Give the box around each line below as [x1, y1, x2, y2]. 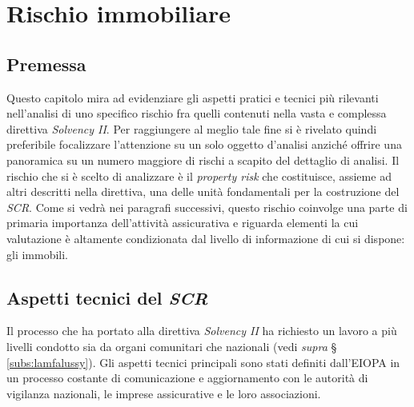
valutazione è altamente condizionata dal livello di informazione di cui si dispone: [6, 229, 405, 246]
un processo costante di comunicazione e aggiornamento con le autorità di [6, 369, 368, 386]
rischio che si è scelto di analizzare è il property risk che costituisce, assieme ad [6, 167, 392, 184]
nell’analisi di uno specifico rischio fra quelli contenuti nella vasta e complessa [6, 105, 387, 122]
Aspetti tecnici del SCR [6, 285, 208, 309]
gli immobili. [6, 245, 69, 262]
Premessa [6, 51, 86, 76]
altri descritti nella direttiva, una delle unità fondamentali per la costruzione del [6, 183, 400, 200]
